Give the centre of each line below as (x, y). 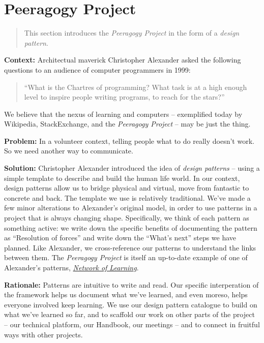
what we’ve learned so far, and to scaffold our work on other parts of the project (129, 314)
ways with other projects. (43, 334)
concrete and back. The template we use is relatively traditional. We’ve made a (127, 197)
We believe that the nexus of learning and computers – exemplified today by (123, 114)
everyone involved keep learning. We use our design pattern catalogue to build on (131, 304)
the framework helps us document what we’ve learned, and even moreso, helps (126, 294)
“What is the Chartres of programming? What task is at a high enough (136, 87)
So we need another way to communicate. (69, 151)
